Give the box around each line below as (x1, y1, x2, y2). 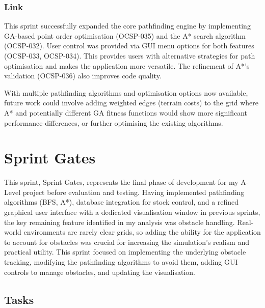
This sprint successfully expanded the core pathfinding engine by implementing (4, 20, 251, 31)
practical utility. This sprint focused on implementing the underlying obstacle (4, 246, 246, 257)
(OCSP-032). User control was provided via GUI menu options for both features (4, 40, 254, 51)
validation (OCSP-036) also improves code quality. (4, 70, 162, 81)
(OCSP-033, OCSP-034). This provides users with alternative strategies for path (4, 50, 255, 61)
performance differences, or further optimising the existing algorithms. (4, 117, 223, 128)
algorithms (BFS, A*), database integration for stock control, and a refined (4, 197, 239, 207)
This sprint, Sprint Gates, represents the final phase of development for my (4, 177, 238, 187)
